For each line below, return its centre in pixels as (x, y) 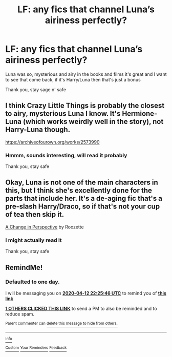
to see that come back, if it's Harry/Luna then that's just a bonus (73, 79)
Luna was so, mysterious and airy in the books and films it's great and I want (86, 74)
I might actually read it (34, 240)
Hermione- (140, 114)
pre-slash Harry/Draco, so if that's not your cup (83, 207)
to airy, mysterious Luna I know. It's (63, 114)
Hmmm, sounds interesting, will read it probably (66, 155)
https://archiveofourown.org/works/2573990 (52, 142)
